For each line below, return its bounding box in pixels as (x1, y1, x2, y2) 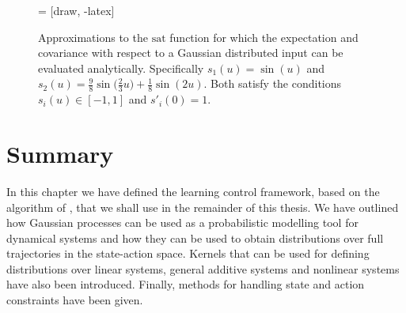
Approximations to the (38, 28, 148, 45)
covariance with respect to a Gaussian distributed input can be (38, 44, 343, 61)
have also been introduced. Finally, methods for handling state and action (6, 276, 365, 292)
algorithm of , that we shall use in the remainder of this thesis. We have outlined (6, 198, 399, 215)
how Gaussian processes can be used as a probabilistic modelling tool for (6, 214, 359, 231)
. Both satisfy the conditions (203, 75, 342, 92)
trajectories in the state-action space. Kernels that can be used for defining (6, 245, 370, 262)
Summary (6, 137, 114, 169)
